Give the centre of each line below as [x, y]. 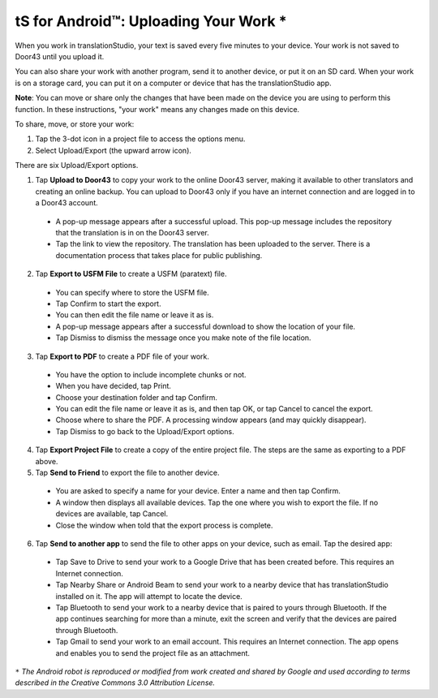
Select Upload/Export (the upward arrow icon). [114, 150]
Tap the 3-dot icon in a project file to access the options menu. [140, 139]
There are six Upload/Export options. [77, 166]
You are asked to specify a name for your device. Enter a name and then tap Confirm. [198, 491]
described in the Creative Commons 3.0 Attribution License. [115, 683]
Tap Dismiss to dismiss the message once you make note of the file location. [183, 338]
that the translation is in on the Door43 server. [133, 233]
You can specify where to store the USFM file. [133, 292]
